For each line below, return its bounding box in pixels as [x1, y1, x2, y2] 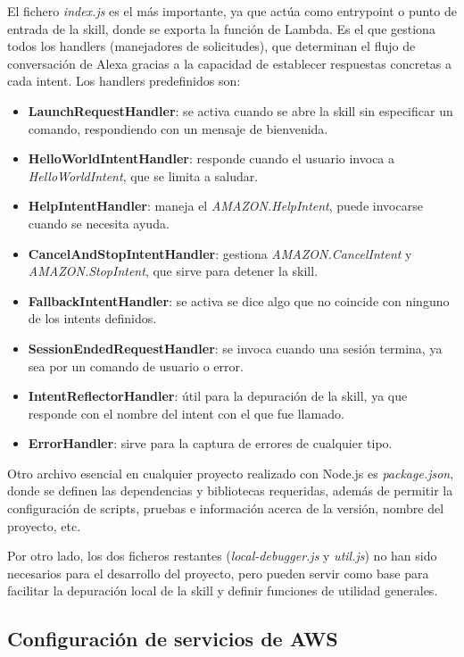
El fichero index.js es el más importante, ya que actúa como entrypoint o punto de [7, 2, 457, 20]
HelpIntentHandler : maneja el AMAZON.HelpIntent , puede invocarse [28, 196, 423, 215]
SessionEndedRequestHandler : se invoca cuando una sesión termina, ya [28, 338, 443, 357]
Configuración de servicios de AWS [7, 625, 338, 653]
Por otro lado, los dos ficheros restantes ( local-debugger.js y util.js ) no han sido [7, 546, 437, 565]
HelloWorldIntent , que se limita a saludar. [28, 166, 259, 185]
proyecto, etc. [7, 516, 81, 535]
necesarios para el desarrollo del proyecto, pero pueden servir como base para [7, 563, 429, 582]
